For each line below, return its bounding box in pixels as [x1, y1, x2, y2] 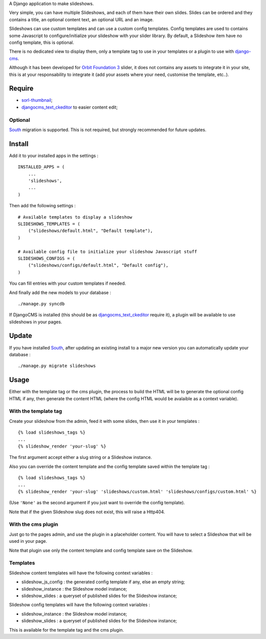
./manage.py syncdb [18, 301, 65, 306]
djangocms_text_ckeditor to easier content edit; [21, 104, 118, 110]
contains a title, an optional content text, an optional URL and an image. [9, 16, 154, 22]
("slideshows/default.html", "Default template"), [28, 228, 153, 234]
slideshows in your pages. [9, 319, 63, 325]
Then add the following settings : [9, 203, 76, 209]
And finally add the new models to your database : [9, 289, 111, 296]
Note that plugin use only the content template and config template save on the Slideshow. [9, 547, 193, 553]
